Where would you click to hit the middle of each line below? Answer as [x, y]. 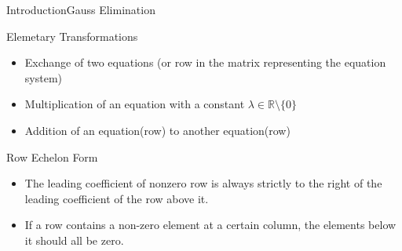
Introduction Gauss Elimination [81, 9]
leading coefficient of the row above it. [117, 198]
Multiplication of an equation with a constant [135, 104]
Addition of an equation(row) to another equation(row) [157, 130]
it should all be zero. [74, 240]
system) [43, 77]
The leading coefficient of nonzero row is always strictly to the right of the [203, 183]
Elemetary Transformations [72, 36]
